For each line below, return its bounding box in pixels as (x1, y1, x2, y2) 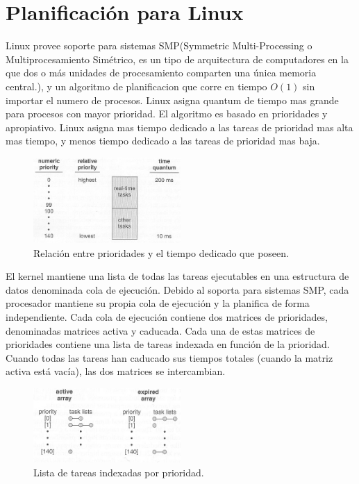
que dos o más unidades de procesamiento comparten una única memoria (6, 65, 317, 80)
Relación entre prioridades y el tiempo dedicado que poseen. (33, 245, 289, 260)
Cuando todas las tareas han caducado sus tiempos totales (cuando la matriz (6, 350, 333, 365)
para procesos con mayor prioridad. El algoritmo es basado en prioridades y (6, 106, 328, 121)
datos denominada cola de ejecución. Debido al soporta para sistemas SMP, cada (6, 282, 349, 297)
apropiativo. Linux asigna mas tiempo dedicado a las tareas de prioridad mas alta (6, 119, 353, 134)
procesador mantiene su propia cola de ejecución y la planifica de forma (6, 296, 310, 310)
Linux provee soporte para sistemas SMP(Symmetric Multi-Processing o (6, 38, 312, 53)
